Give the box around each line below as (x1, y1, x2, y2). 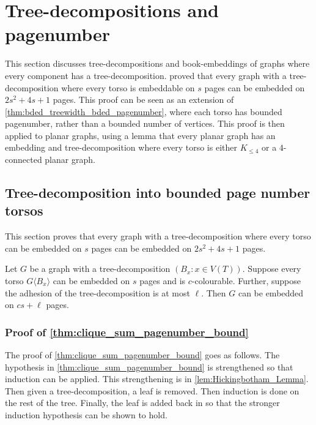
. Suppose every (242, 262, 301, 275)
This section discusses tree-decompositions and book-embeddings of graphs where (5, 57, 310, 70)
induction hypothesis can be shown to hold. (5, 408, 167, 421)
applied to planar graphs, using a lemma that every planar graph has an (5, 129, 276, 141)
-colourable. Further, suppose (191, 274, 301, 287)
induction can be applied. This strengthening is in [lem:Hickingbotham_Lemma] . (5, 372, 309, 385)
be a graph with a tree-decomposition (29, 262, 171, 275)
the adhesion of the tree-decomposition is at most (5, 286, 190, 299)
